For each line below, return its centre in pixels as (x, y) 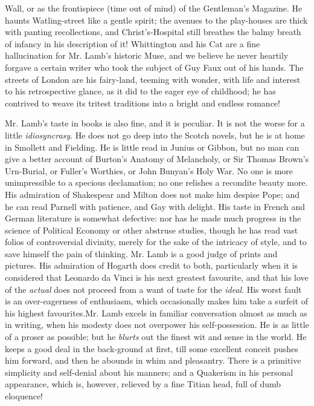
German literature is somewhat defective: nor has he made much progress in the (153, 218)
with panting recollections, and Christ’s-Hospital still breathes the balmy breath (153, 32)
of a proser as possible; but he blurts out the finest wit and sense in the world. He (156, 337)
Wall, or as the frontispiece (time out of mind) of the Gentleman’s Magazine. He (154, 8)
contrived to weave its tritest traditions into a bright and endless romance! (143, 103)
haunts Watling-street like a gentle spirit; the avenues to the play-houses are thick (156, 20)
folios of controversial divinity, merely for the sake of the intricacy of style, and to (156, 242)
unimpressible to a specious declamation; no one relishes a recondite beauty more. (156, 182)
